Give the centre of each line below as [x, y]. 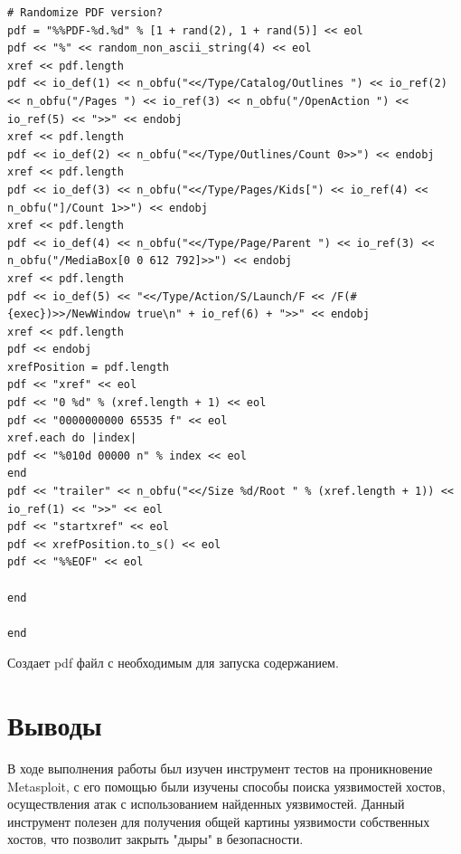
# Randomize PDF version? [85, 13]
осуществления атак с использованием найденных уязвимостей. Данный [206, 804]
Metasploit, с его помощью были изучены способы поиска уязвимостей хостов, [226, 786]
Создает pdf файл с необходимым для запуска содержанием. [173, 663]
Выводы [55, 725]
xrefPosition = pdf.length [88, 367]
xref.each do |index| [72, 438]
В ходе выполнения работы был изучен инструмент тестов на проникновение [220, 769]
